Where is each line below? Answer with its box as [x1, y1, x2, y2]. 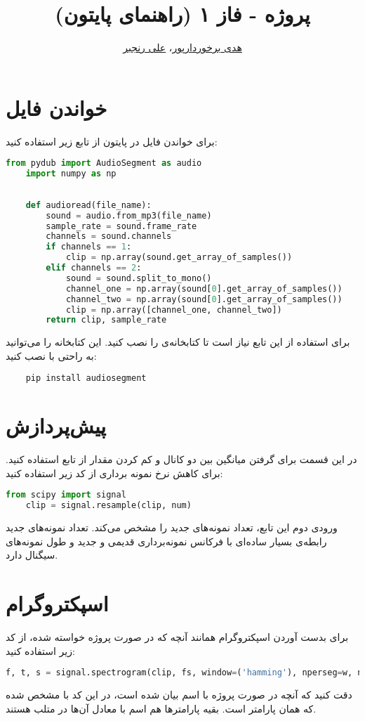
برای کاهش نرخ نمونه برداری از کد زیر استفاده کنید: [6, 465, 223, 480]
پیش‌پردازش [6, 411, 107, 440]
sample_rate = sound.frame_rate [46, 221, 197, 231]
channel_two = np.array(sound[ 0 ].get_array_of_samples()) [65, 294, 343, 304]
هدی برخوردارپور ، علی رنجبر [123, 40, 242, 55]
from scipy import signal [6, 490, 126, 500]
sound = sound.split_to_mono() [65, 273, 212, 283]
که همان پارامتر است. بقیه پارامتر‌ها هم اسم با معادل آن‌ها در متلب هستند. [6, 701, 317, 715]
